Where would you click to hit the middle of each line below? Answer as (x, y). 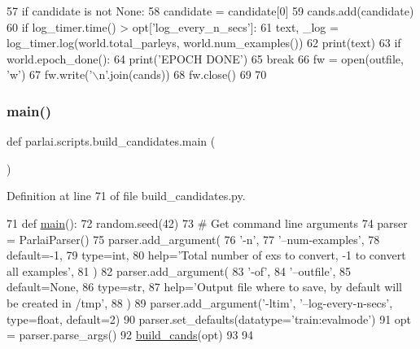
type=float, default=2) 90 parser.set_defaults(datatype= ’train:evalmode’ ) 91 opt (209, 318)
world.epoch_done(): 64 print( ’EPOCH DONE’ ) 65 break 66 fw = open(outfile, (205, 58)
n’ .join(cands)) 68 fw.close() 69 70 (183, 74)
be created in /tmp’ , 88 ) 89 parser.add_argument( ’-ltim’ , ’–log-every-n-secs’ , (200, 302)
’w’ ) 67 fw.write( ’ (50, 74)
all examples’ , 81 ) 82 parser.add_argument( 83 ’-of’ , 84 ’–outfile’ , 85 (179, 270)
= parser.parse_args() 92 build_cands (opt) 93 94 (130, 335)
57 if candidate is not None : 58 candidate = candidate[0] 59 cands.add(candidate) (210, 11)
